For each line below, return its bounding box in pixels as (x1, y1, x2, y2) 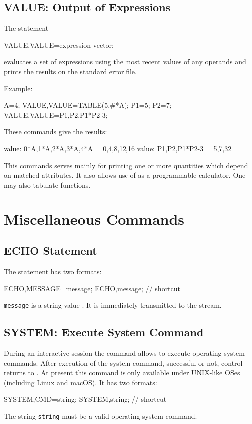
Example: (4, 83, 33, 93)
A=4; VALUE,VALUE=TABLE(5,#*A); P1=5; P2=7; (4, 100, 172, 110)
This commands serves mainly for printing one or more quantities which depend (4, 160, 248, 170)
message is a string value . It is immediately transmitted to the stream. (4, 300, 222, 310)
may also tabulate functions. (4, 179, 91, 190)
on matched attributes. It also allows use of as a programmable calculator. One (4, 170, 246, 180)
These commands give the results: (4, 126, 107, 137)
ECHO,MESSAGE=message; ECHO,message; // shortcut (4, 283, 181, 293)
